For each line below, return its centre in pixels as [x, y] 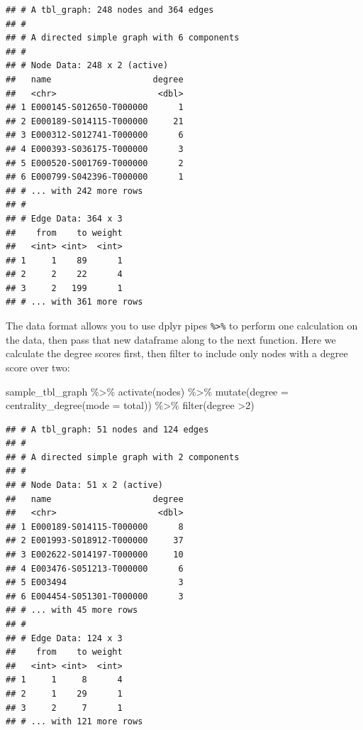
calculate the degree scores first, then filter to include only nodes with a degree [177, 353]
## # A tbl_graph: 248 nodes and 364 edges [110, 10]
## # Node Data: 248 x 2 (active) [87, 66]
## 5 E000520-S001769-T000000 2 [95, 163]
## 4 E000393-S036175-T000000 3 [95, 149]
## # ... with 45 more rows [72, 610]
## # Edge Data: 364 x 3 [64, 218]
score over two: [38, 367]
